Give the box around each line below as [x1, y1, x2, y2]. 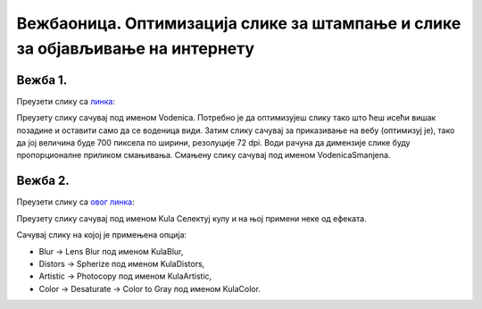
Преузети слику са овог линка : [16, 196, 135, 207]
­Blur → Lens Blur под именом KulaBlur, [38, 246, 184, 256]
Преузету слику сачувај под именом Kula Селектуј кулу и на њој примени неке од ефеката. [16, 213, 367, 223]
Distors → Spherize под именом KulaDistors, [38, 258, 205, 269]
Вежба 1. [16, 72, 68, 88]
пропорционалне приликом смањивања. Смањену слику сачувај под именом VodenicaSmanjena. [16, 150, 391, 161]
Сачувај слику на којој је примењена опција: [16, 230, 187, 240]
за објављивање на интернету [16, 38, 254, 58]
